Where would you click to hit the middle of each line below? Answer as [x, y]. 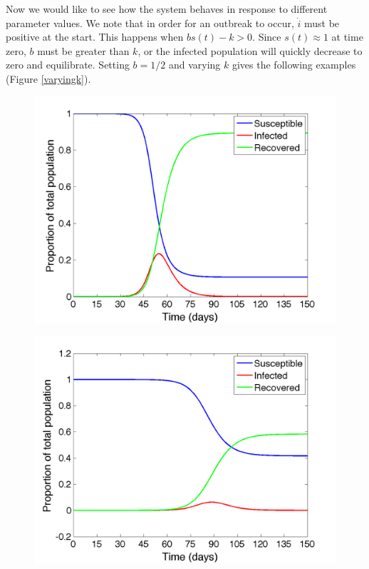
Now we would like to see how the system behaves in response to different [167, 9]
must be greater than [83, 50]
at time [347, 37]
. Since [267, 37]
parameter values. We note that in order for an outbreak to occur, [150, 22]
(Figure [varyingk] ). [48, 78]
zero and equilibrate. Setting [68, 65]
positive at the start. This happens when [95, 37]
